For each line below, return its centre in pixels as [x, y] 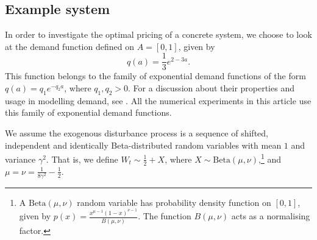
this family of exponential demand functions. [88, 112]
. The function [165, 216]
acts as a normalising [271, 216]
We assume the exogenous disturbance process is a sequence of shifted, [137, 133]
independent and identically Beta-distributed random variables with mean [143, 145]
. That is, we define [82, 159]
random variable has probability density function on [174, 202]
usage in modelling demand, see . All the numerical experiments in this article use [158, 100]
